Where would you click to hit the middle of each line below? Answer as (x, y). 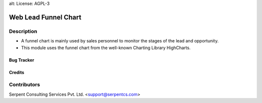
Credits (16, 72)
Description (23, 31)
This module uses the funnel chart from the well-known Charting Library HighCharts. (106, 48)
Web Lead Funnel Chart (45, 17)
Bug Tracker (22, 60)
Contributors (25, 85)
